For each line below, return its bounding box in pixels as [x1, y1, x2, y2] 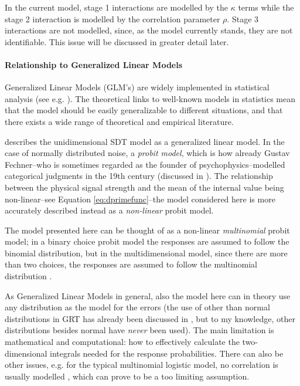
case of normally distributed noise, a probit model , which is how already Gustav [5, 147, 290, 159]
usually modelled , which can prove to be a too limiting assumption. [5, 370, 250, 382]
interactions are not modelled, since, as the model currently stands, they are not [5, 24, 293, 36]
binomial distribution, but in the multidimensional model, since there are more [5, 246, 288, 259]
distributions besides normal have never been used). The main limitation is [5, 324, 274, 336]
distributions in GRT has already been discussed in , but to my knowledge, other [5, 312, 295, 324]
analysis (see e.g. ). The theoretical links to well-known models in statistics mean [5, 92, 296, 104]
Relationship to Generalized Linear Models [5, 58, 183, 70]
